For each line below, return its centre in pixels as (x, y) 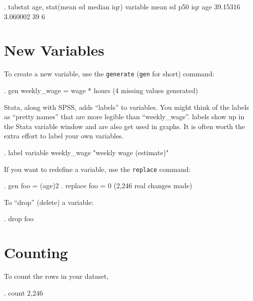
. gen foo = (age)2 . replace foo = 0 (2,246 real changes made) (98, 185)
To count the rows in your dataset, (56, 276)
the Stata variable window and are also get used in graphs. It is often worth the (125, 126)
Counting (36, 252)
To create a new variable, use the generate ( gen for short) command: (109, 74)
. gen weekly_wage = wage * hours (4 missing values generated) (101, 90)
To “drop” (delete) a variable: (49, 202)
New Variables (54, 50)
